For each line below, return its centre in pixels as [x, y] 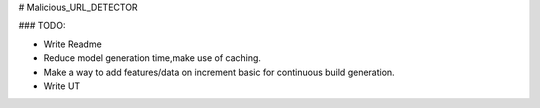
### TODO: [42, 26]
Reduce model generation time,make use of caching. [152, 58]
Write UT [62, 86]
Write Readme [72, 44]
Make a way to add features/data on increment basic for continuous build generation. [219, 72]
